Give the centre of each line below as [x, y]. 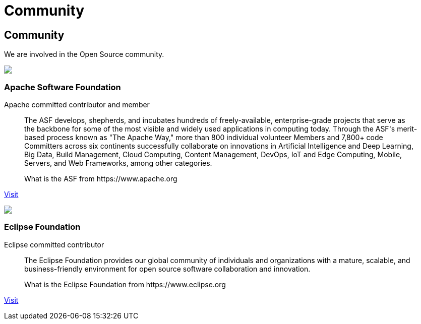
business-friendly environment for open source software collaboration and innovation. [167, 269]
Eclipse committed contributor [54, 244]
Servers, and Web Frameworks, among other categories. [118, 163]
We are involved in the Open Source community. [84, 54]
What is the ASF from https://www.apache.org [101, 178]
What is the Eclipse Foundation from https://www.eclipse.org [125, 284]
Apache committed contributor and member [77, 104]
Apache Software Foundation [63, 87]
